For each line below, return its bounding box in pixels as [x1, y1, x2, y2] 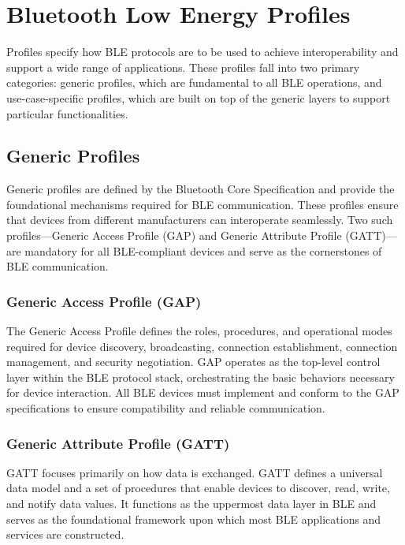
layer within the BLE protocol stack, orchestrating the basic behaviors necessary [6, 368, 395, 385]
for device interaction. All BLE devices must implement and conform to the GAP [6, 384, 399, 401]
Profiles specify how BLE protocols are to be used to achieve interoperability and [6, 43, 399, 60]
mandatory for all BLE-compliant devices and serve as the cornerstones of [24, 242, 382, 259]
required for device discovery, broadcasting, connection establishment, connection [6, 338, 398, 354]
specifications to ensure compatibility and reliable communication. [6, 400, 325, 416]
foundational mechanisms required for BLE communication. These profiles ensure [6, 196, 399, 212]
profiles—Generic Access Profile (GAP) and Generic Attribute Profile [6, 227, 342, 244]
